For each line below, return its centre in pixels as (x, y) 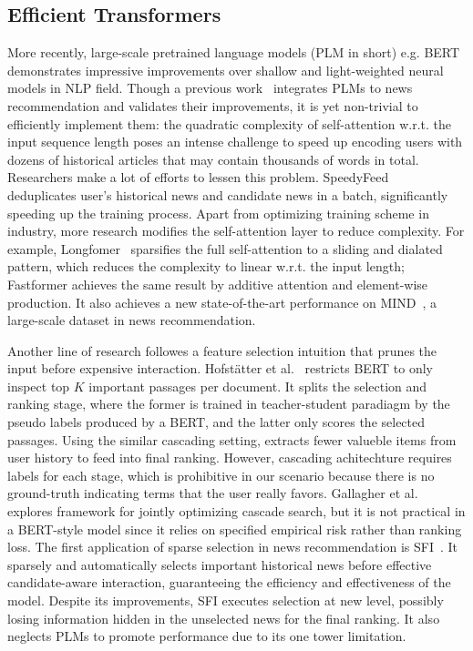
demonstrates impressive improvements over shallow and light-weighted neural (226, 70)
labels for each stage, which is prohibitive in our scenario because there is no (221, 475)
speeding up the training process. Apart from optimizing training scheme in (218, 213)
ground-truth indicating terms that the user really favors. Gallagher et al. (213, 493)
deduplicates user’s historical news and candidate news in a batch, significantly (228, 194)
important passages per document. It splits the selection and (258, 386)
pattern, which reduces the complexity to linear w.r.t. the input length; (206, 266)
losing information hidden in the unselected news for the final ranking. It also (224, 618)
